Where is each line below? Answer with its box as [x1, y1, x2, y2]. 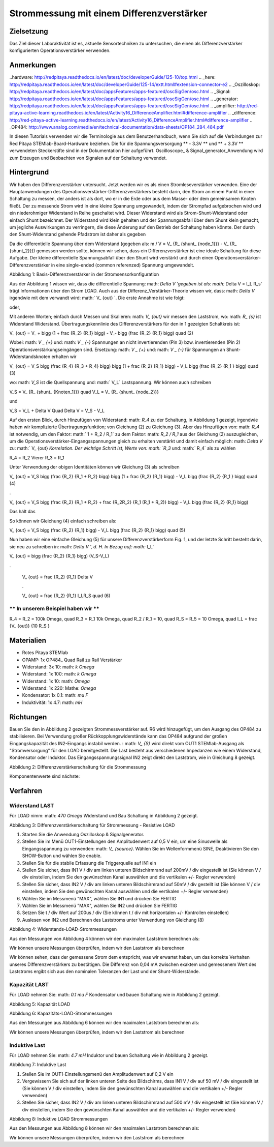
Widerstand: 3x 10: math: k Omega [22, 664, 95, 670]
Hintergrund [9, 168, 49, 177]
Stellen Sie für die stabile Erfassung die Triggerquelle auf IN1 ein [22, 860, 157, 866]
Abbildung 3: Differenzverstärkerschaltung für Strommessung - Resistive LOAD [9, 822, 175, 828]
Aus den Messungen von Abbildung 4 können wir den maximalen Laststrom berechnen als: [9, 935, 200, 942]
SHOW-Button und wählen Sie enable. [22, 852, 102, 859]
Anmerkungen [9, 61, 56, 70]
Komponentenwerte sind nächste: [9, 773, 80, 779]
